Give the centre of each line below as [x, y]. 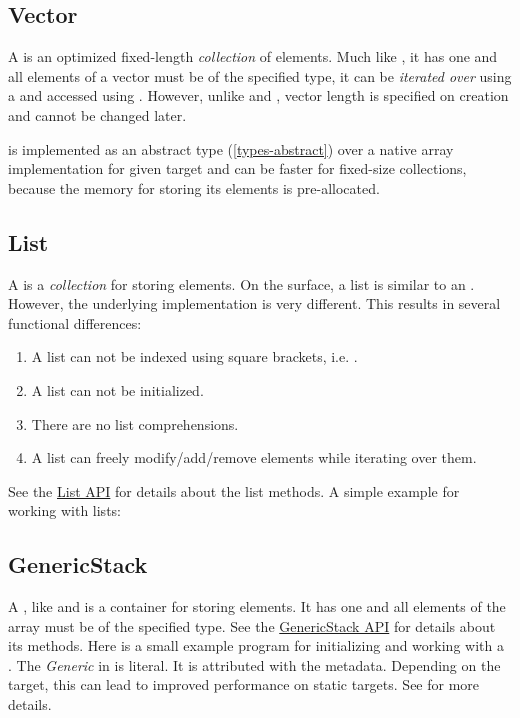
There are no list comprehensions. [135, 423]
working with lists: [64, 510]
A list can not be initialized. [117, 389]
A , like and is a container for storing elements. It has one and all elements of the [257, 606]
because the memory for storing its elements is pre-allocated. [194, 187]
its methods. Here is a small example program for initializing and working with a [256, 645]
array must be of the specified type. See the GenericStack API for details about [252, 625]
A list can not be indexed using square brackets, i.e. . [194, 356]
